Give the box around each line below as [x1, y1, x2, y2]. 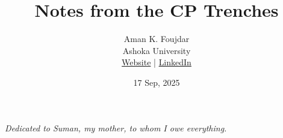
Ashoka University [122, 44, 191, 56]
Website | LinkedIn [122, 56, 191, 68]
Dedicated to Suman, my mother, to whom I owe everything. [5, 121, 227, 134]
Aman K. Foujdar [123, 32, 190, 45]
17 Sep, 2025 [133, 76, 180, 88]
